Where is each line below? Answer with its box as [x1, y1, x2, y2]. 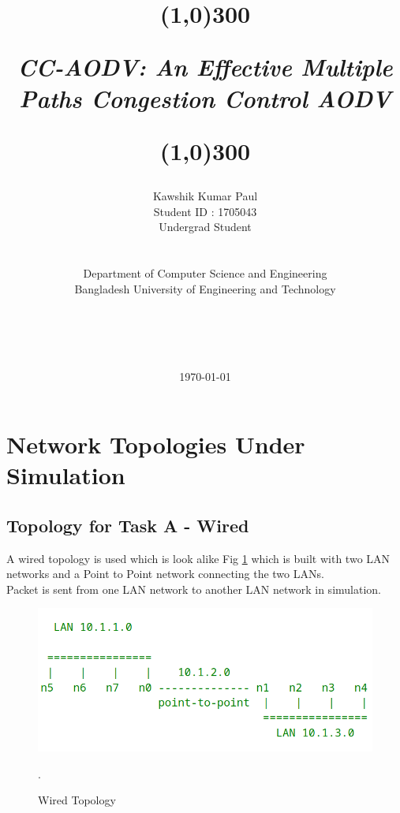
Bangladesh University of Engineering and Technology [74, 280, 336, 296]
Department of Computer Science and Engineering [83, 264, 327, 281]
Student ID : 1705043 [153, 203, 257, 219]
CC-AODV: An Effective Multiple [17, 50, 393, 84]
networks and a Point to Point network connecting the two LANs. [6, 565, 324, 582]
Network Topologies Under [6, 428, 305, 461]
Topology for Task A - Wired [6, 513, 249, 537]
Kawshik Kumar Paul [152, 187, 258, 203]
